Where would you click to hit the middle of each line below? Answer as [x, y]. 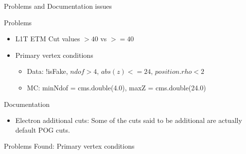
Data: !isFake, [47, 71]
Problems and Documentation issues [58, 6]
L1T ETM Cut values [48, 39]
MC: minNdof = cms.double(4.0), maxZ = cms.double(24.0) [116, 87]
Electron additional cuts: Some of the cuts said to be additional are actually [129, 120]
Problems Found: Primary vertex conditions [69, 146]
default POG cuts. [43, 129]
